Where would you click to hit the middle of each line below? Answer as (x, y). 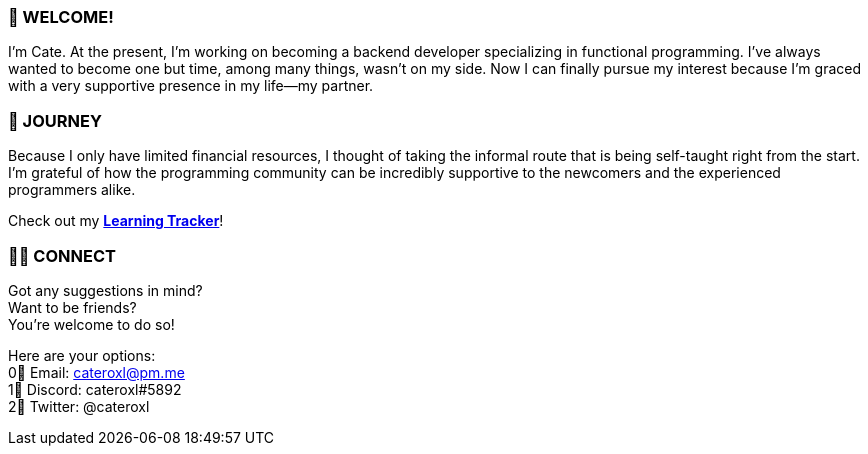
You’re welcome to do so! (91, 324)
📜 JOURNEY (55, 120)
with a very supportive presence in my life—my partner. (191, 86)
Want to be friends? (72, 307)
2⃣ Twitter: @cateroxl (79, 406)
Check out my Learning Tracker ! (116, 221)
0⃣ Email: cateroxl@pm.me (96, 372)
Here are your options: (82, 355)
